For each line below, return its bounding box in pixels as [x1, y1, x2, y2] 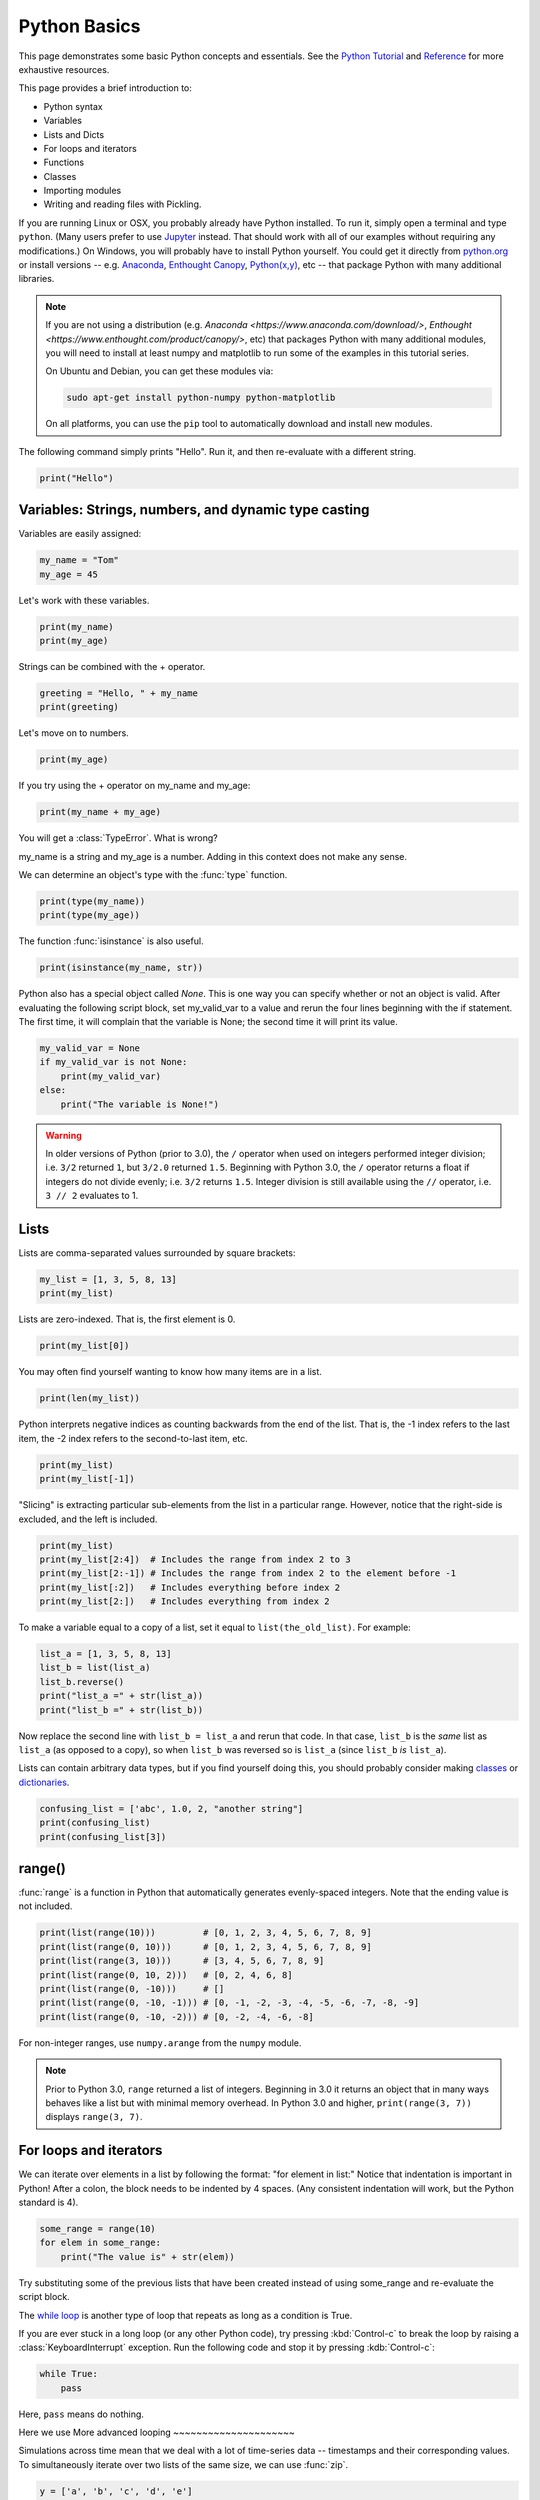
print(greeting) [39, 701, 120, 713]
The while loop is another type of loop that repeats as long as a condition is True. [18, 2309, 353, 2321]
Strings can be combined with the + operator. [18, 660, 206, 672]
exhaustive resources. [18, 63, 110, 75]
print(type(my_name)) [39, 895, 146, 907]
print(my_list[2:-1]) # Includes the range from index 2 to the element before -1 [39, 1568, 457, 1579]
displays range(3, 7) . [45, 2111, 143, 2123]
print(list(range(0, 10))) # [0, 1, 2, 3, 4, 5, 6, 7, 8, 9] [39, 1941, 372, 1952]
